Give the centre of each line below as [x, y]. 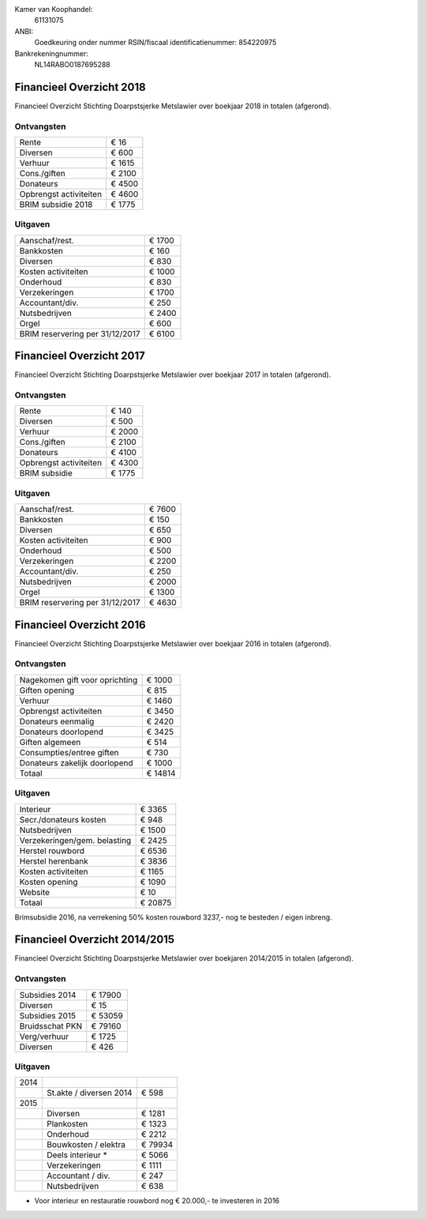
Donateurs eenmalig [57, 721]
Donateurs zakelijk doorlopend [76, 762]
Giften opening [47, 690]
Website [35, 892]
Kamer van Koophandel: [54, 9]
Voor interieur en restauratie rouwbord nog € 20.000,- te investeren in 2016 [157, 1201]
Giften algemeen [50, 742]
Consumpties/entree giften [69, 752]
